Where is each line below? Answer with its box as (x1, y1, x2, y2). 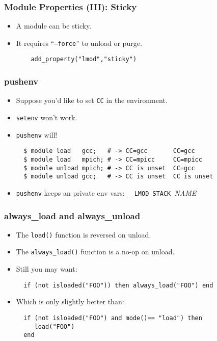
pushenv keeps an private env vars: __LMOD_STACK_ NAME (16, 187, 197, 198)
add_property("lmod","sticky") (31, 56, 137, 63)
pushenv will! (16, 129, 58, 140)
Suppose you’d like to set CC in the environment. (16, 95, 168, 106)
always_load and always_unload (4, 209, 141, 222)
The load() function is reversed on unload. (16, 229, 151, 240)
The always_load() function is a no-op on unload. (16, 246, 175, 257)
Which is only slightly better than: (16, 296, 124, 307)
